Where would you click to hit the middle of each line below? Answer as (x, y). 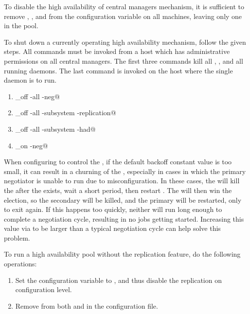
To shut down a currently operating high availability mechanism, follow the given (125, 42)
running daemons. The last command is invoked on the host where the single (118, 70)
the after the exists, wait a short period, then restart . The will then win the (118, 190)
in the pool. (21, 26)
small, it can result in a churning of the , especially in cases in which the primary (125, 171)
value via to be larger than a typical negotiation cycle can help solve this (112, 228)
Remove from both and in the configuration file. (87, 305)
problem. (17, 237)
